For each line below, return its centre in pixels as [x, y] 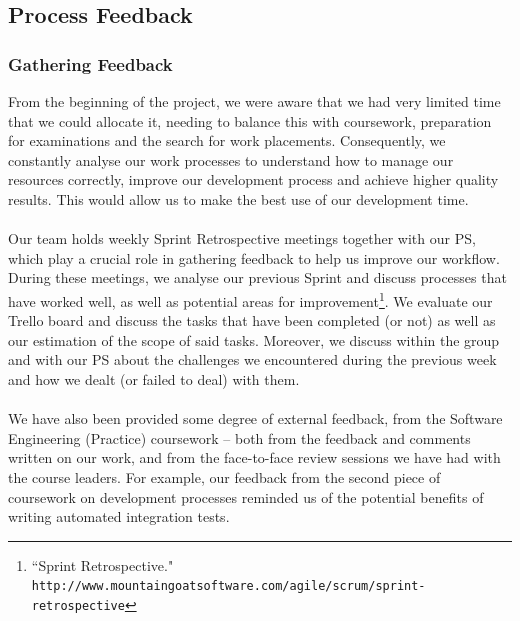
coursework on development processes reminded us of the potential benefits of [246, 496]
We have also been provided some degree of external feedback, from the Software [255, 418]
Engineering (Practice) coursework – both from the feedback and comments [239, 437]
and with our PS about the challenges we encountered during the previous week [252, 359]
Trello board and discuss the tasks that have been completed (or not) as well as [252, 320]
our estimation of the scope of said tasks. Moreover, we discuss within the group [254, 339]
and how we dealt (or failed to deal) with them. [154, 378]
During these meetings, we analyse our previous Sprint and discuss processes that [257, 277]
